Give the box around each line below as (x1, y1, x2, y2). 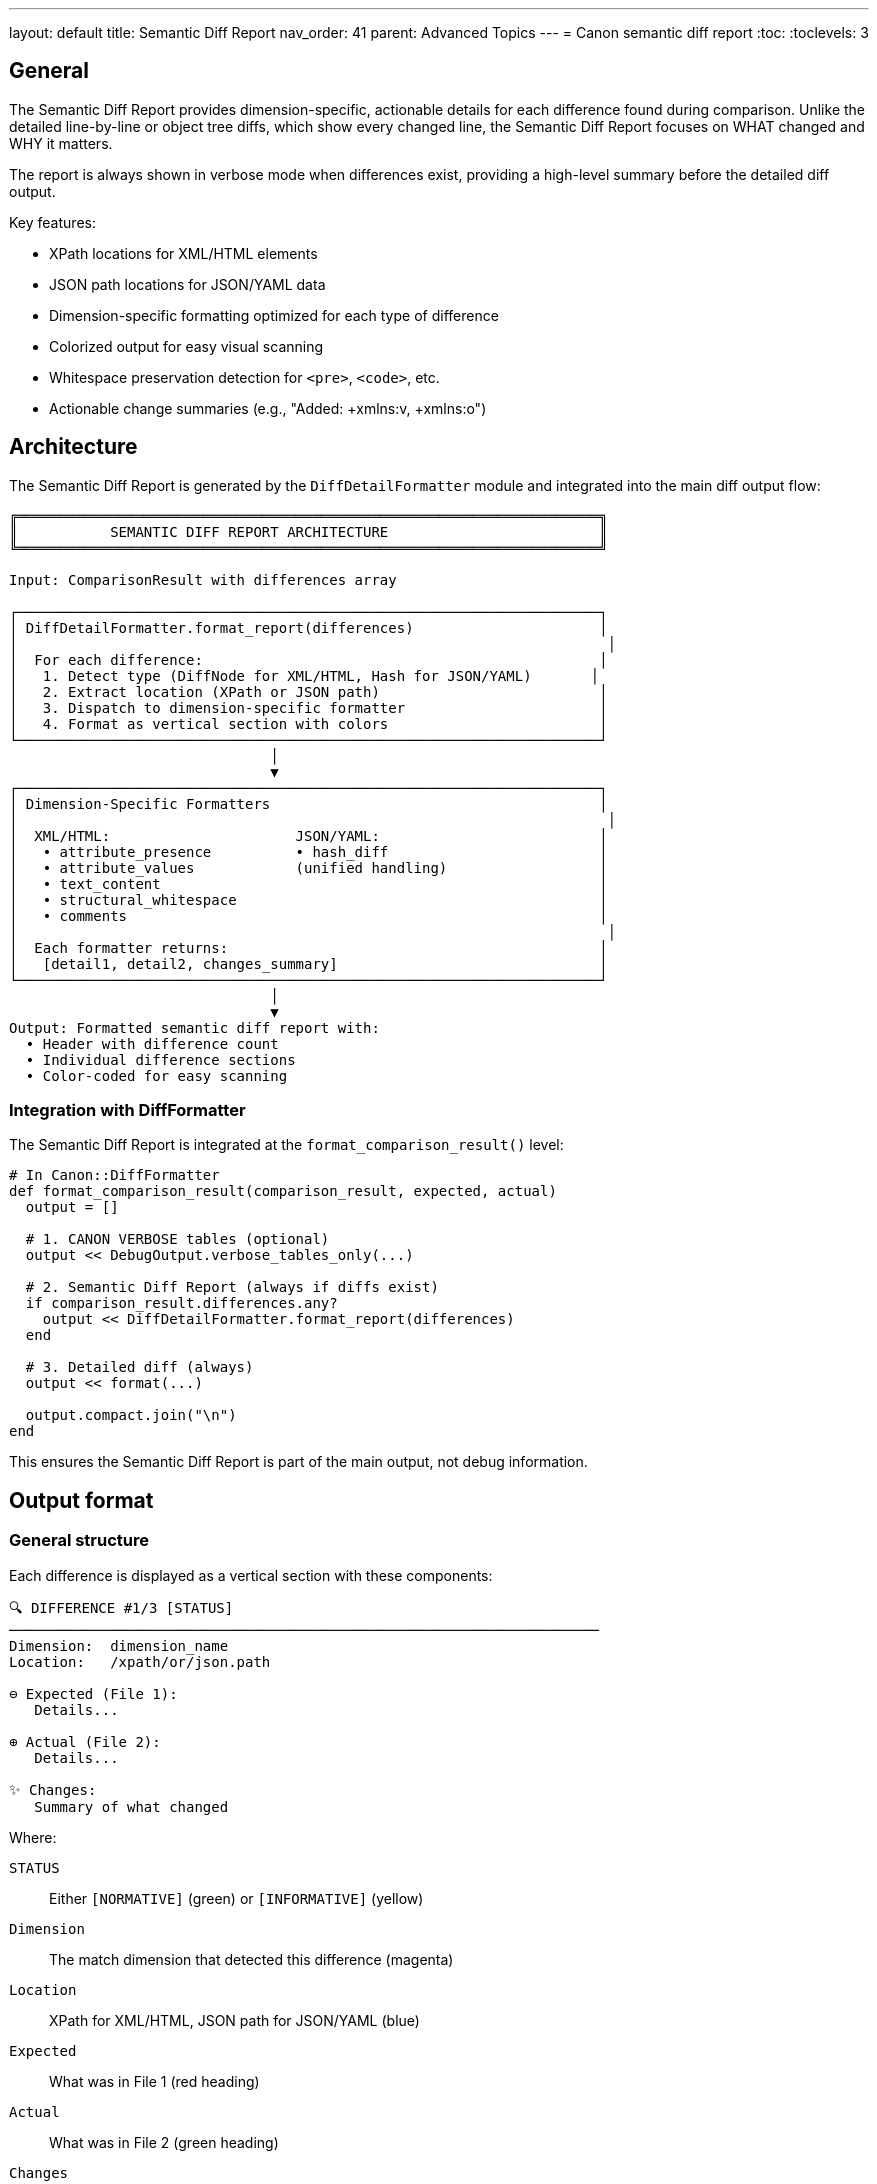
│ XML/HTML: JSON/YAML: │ (9, 827, 608, 844)
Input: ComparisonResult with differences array (9, 571, 397, 588)
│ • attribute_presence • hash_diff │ (9, 843, 608, 860)
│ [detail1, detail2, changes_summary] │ (9, 955, 608, 972)
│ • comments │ (9, 907, 608, 924)
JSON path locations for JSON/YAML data (49, 275, 326, 293)
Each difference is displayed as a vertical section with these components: (9, 1566, 493, 1584)
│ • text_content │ (9, 875, 608, 892)
